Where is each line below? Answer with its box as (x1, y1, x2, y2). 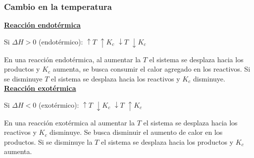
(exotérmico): (38, 99, 79, 110)
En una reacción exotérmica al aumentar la (4, 117, 135, 127)
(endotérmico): (38, 36, 83, 46)
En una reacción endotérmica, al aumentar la (4, 54, 141, 64)
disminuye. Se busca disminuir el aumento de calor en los (50, 127, 223, 137)
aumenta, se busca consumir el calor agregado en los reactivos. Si (52, 64, 251, 74)
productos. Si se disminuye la (4, 136, 93, 147)
